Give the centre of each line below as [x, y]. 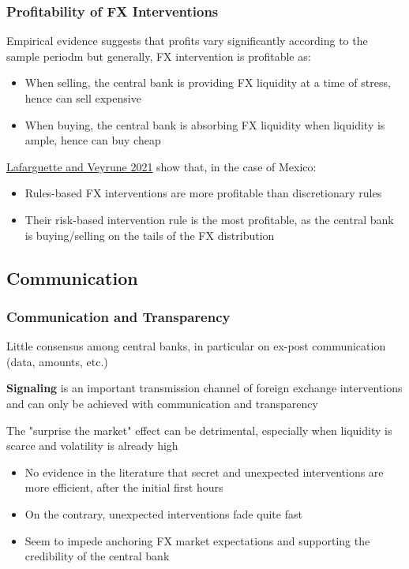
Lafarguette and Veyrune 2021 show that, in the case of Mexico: [161, 166]
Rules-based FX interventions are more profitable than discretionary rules [203, 193]
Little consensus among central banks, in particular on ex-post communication [196, 346]
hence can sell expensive [83, 98]
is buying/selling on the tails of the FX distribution [150, 235]
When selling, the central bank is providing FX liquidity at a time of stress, [208, 82]
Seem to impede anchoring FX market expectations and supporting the [197, 540]
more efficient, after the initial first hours [124, 487]
